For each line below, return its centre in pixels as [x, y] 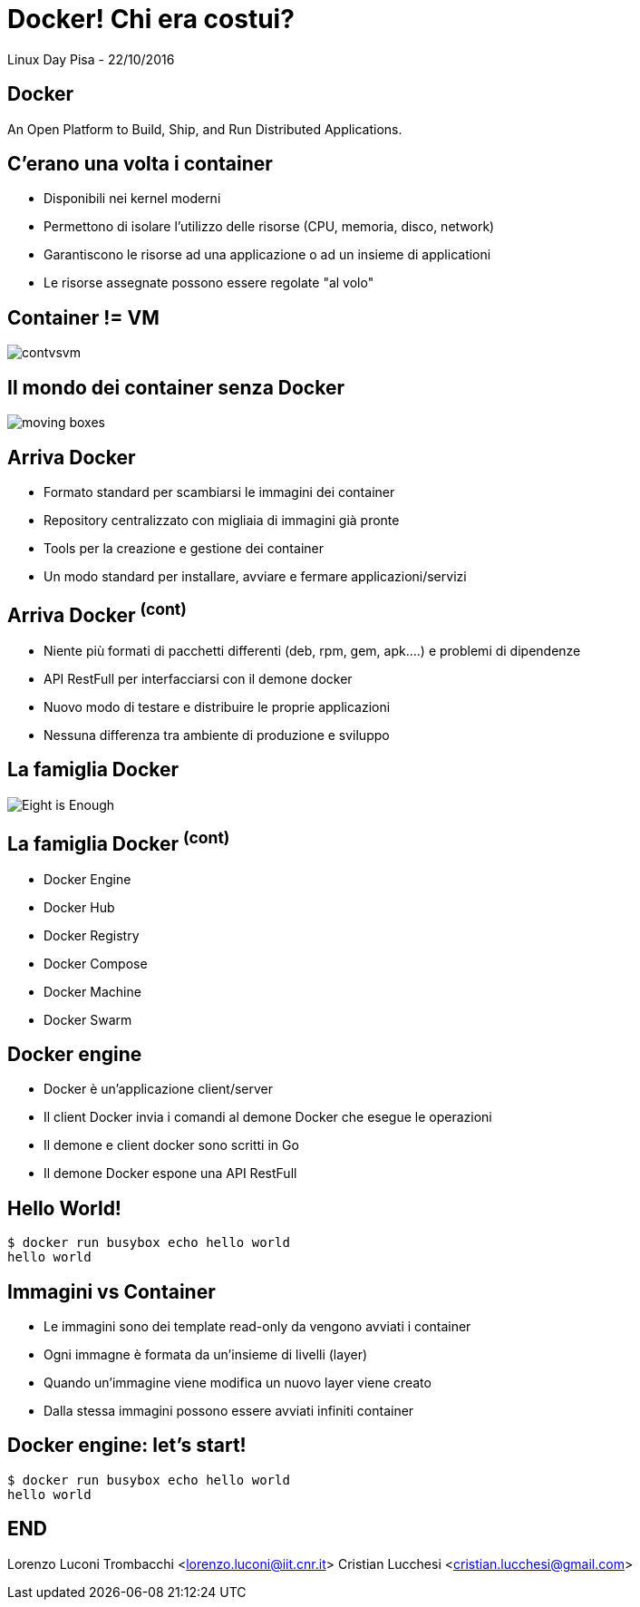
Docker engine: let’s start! [127, 1446]
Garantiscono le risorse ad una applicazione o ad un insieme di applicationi [267, 255]
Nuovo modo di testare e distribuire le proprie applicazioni [217, 706]
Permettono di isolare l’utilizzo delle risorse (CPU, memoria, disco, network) [269, 227]
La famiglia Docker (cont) [119, 842]
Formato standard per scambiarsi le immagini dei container [219, 492]
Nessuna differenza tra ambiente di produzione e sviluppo [217, 735]
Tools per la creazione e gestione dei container [184, 548]
